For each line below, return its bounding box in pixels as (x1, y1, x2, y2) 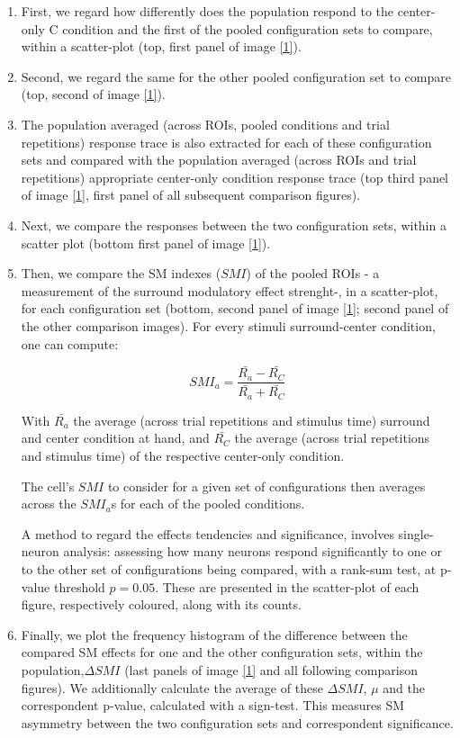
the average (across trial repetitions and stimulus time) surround (73, 410, 430, 429)
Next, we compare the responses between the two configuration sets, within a (21, 215, 446, 234)
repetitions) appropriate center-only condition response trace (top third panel (21, 167, 449, 186)
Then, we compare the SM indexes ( (21, 264, 221, 283)
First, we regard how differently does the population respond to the (21, 2, 394, 20)
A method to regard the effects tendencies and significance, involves (21, 524, 394, 543)
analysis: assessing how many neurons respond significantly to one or (63, 542, 442, 561)
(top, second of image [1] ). (21, 85, 166, 103)
